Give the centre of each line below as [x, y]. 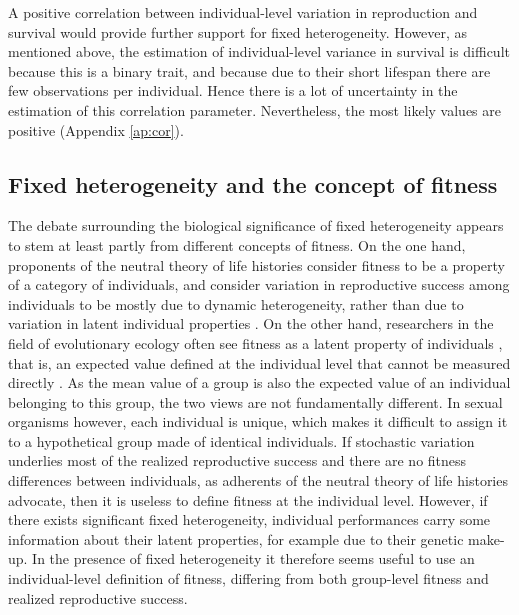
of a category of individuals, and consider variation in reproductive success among [259, 284]
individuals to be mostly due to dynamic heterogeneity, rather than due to [236, 303]
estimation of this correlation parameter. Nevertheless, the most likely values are [254, 109]
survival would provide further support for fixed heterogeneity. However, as [238, 31]
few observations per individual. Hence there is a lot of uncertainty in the [233, 90]
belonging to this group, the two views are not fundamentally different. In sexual [255, 401]
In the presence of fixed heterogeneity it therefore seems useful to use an [253, 558]
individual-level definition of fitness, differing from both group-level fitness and [248, 578]
